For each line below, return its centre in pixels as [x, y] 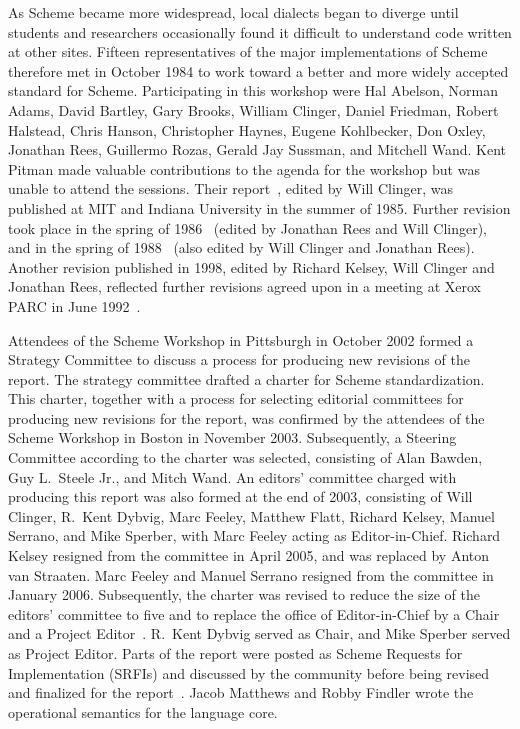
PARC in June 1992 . [74, 305]
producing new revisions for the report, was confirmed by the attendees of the [246, 417]
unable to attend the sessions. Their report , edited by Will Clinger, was [231, 188]
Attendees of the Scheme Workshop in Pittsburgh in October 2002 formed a [241, 339]
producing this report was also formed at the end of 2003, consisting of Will [240, 496]
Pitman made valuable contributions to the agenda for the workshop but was [244, 168]
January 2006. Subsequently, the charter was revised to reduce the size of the [244, 594]
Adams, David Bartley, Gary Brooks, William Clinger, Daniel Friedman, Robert [253, 109]
